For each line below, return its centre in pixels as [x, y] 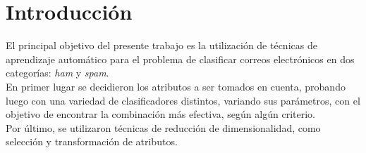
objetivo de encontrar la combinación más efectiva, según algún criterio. [160, 114]
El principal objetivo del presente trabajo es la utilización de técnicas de [161, 45]
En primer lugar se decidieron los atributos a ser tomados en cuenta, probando [176, 86]
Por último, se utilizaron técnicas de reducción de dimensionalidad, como [163, 127]
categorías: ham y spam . [57, 73]
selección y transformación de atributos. [92, 141]
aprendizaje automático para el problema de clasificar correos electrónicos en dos [180, 59]
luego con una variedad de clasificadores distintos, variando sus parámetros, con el [183, 100]
